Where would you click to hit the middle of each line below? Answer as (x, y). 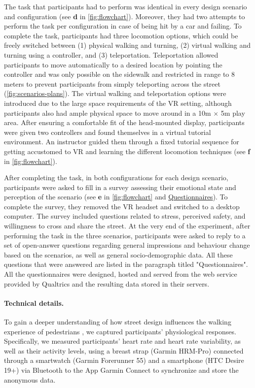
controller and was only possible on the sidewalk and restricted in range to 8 (120, 74)
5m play (233, 113)
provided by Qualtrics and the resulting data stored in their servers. (107, 283)
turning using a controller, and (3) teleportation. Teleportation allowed (111, 54)
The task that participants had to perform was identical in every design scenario (126, 6)
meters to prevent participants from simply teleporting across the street (112, 83)
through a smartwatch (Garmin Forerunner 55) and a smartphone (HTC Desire (124, 360)
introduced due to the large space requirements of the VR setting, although (118, 103)
